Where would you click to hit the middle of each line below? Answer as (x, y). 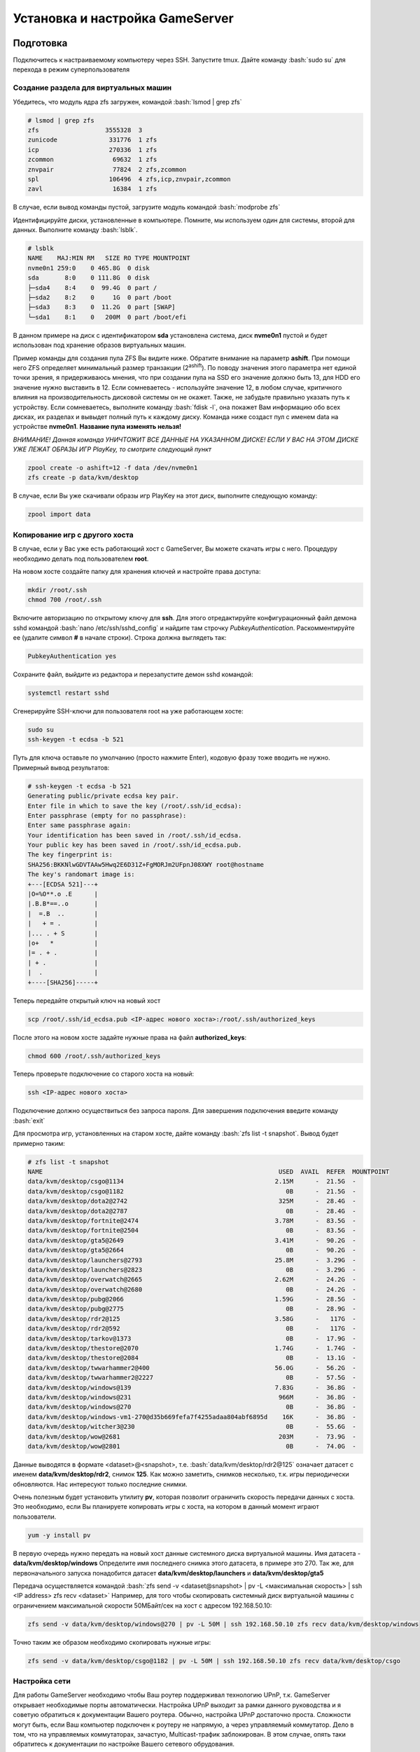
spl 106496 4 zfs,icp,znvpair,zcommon (129, 179)
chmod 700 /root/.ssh (65, 600)
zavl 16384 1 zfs (92, 189)
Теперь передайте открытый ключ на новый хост (87, 1000)
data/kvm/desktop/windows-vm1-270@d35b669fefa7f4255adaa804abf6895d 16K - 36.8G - (192, 1417)
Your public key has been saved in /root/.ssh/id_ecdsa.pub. (135, 845)
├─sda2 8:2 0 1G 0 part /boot (100, 297)
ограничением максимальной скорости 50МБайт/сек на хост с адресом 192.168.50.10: (142, 1606)
